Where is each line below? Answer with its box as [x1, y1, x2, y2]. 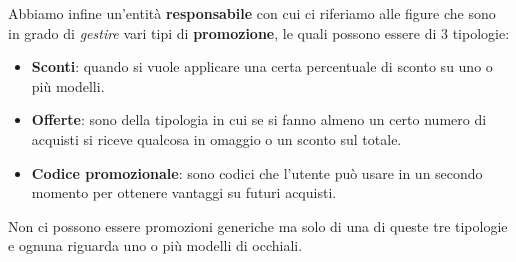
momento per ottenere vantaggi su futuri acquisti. [31, 182, 337, 203]
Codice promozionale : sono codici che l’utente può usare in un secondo [31, 162, 483, 183]
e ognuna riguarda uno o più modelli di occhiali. [8, 235, 303, 256]
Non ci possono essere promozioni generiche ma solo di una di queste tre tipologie [8, 215, 508, 236]
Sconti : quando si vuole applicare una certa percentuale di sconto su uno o [31, 56, 493, 77]
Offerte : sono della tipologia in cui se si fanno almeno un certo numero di [31, 109, 487, 130]
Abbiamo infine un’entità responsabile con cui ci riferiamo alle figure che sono [8, 3, 496, 23]
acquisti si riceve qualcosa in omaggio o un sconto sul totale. [31, 128, 402, 149]
